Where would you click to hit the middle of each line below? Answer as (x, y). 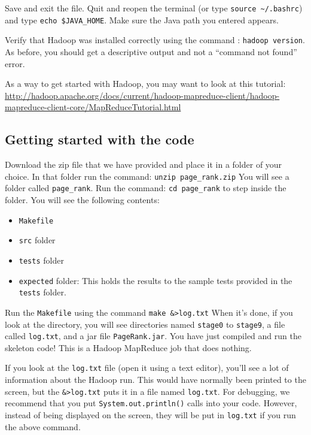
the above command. (43, 426)
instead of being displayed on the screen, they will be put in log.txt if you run (150, 415)
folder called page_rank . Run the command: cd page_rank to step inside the (146, 188)
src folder (37, 240)
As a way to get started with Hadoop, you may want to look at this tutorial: (145, 84)
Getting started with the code (100, 139)
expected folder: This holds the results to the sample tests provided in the (155, 280)
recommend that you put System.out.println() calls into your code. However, (151, 403)
